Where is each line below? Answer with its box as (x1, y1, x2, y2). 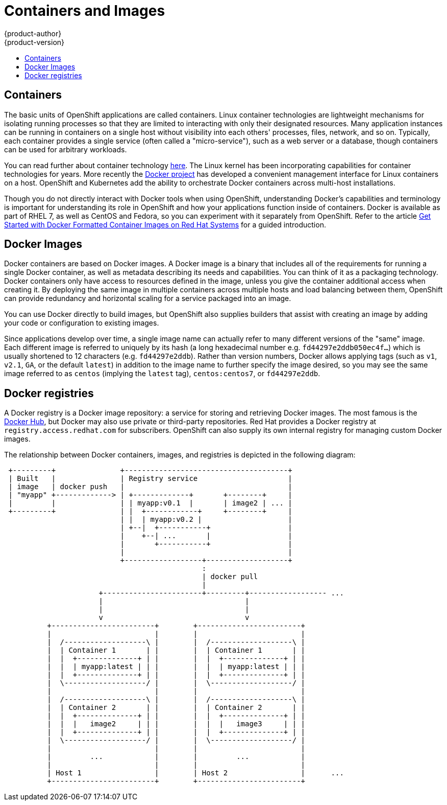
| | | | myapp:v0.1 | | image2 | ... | (8, 499, 292, 508)
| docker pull (202, 572, 258, 581)
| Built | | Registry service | (8, 474, 292, 483)
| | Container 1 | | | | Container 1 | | (47, 646, 306, 655)
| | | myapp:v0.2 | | (120, 515, 292, 524)
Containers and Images (4, 2, 165, 19)
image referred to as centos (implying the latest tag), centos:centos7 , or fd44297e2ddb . (4, 369, 320, 378)
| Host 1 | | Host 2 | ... (47, 769, 344, 777)
